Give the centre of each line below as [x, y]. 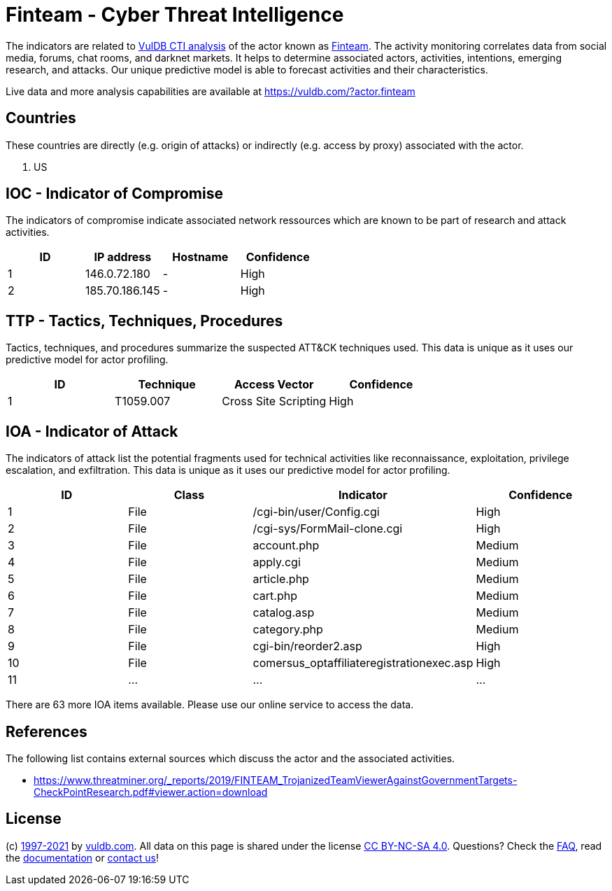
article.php [281, 579]
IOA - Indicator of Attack [92, 431]
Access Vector [274, 385]
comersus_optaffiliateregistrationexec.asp [363, 663]
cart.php [275, 596]
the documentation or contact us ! [82, 857]
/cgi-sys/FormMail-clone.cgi [328, 529]
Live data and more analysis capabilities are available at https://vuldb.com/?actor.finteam [211, 91]
